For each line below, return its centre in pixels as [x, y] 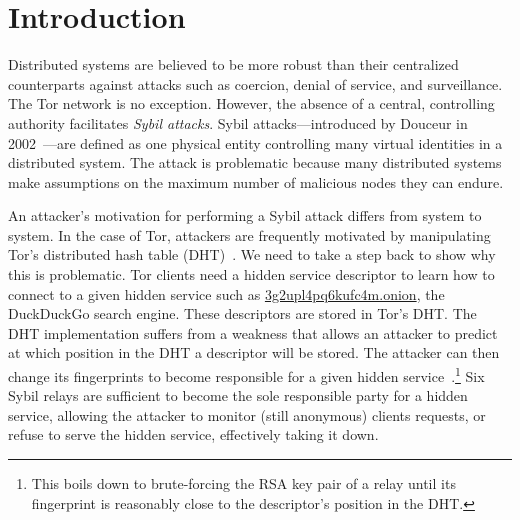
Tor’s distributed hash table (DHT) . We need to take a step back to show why [252, 254]
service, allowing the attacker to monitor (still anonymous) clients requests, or [247, 414]
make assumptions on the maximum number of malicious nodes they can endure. [256, 181]
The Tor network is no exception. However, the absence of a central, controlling [251, 103]
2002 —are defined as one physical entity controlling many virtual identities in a [255, 142]
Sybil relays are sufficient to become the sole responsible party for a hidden [238, 395]
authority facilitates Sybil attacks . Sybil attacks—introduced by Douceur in [238, 122]
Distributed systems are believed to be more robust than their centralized [233, 64]
